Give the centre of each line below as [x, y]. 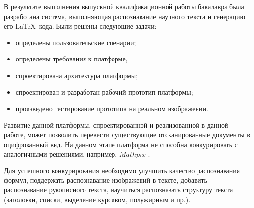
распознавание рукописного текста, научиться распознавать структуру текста [119, 190]
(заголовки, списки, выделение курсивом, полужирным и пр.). [97, 199]
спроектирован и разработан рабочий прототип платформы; [104, 92]
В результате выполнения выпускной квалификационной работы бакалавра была [124, 6]
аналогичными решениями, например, [61, 154]
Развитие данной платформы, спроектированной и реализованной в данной [116, 125]
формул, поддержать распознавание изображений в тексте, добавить [106, 180]
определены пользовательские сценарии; [76, 42]
